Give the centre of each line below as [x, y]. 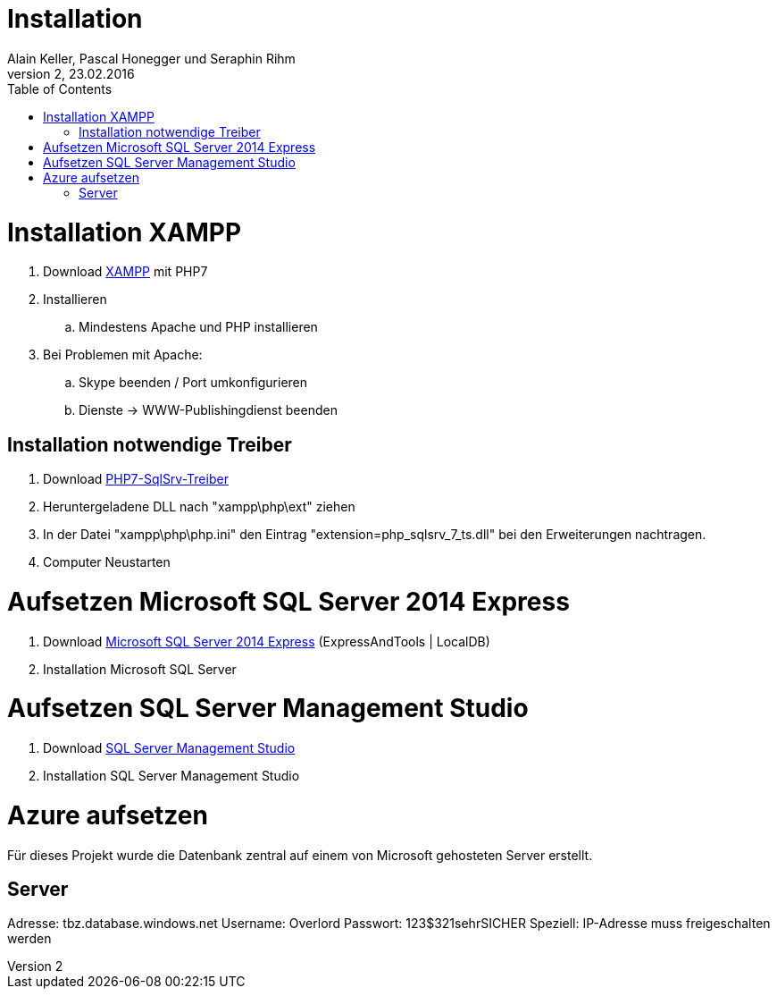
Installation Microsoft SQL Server [140, 669]
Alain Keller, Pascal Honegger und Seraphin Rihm [151, 58]
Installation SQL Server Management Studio [171, 776]
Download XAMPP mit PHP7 [125, 272]
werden [29, 939]
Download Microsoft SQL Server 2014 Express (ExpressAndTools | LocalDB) [267, 641]
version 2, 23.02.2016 [71, 73]
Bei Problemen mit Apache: [123, 355]
